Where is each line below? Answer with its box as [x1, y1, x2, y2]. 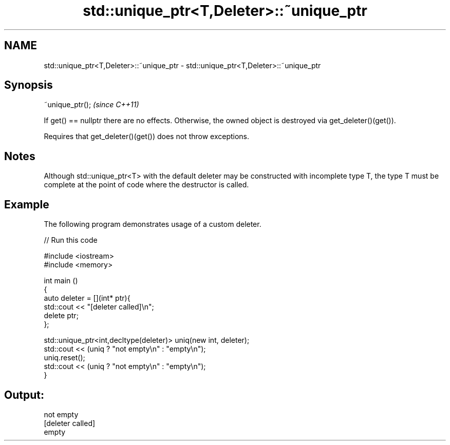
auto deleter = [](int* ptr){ [44, 294, 130, 303]
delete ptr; [44, 311, 79, 320]
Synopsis [4, 79, 53, 92]
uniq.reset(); [44, 353, 85, 362]
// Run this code [44, 236, 98, 245]
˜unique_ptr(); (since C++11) [44, 100, 139, 109]
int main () [44, 276, 78, 285]
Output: [4, 388, 44, 401]
